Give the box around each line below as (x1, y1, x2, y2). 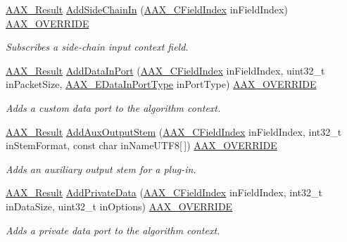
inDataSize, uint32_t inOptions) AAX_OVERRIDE (6, 198, 233, 213)
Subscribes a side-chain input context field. (6, 39, 189, 54)
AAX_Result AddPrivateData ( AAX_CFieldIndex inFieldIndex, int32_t (6, 185, 322, 200)
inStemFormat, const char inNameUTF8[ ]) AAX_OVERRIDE (6, 138, 277, 153)
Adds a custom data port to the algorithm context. (6, 100, 221, 115)
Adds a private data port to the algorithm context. (6, 222, 220, 237)
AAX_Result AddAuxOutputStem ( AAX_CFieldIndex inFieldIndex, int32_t (6, 124, 342, 139)
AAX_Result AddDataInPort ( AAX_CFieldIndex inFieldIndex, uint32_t (6, 63, 325, 77)
